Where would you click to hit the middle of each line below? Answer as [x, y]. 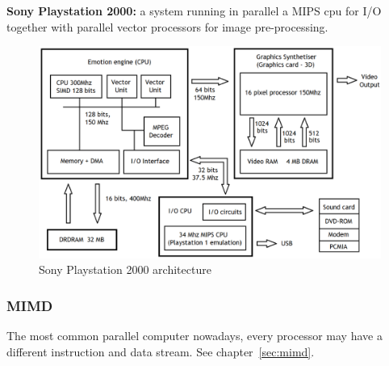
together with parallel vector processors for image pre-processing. [167, 26]
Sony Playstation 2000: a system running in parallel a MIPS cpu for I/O [194, 11]
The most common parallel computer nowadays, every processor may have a [194, 336]
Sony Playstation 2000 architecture [125, 269]
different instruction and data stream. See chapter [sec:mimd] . [161, 351]
